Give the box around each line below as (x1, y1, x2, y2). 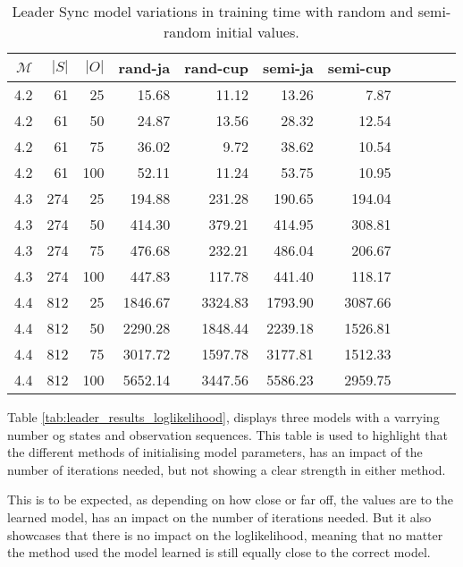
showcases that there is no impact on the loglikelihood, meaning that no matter (7, 525, 443, 544)
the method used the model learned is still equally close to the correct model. (7, 543, 431, 562)
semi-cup (327, 57, 391, 78)
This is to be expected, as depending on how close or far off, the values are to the (7, 490, 453, 509)
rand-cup (184, 57, 248, 78)
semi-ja (262, 57, 314, 78)
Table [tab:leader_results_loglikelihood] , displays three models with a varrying (7, 408, 440, 426)
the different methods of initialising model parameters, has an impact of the (7, 443, 423, 461)
